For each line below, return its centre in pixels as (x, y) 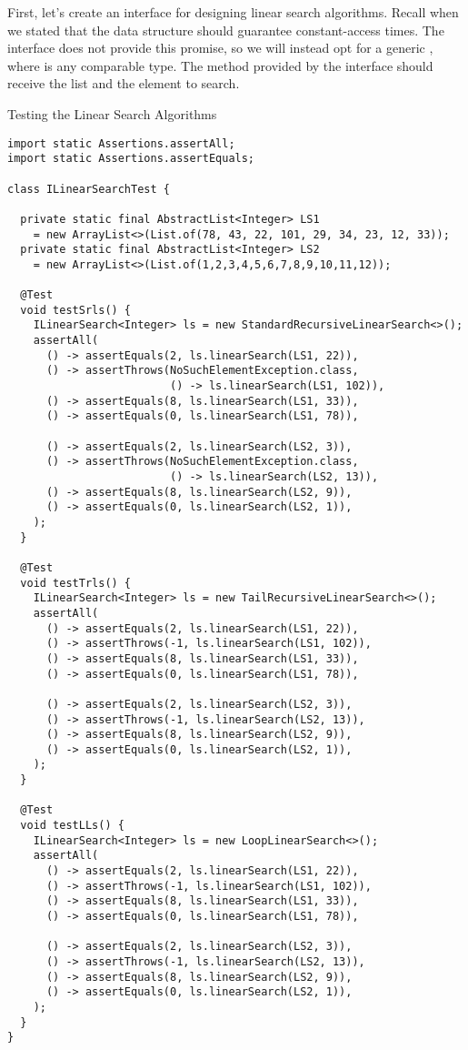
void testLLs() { (72, 826)
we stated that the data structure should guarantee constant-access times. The (226, 30)
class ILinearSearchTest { (89, 189)
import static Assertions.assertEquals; (131, 159)
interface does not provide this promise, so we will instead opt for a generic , (220, 48)
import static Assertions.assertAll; (121, 143)
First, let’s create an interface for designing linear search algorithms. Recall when (233, 12)
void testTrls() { (76, 583)
